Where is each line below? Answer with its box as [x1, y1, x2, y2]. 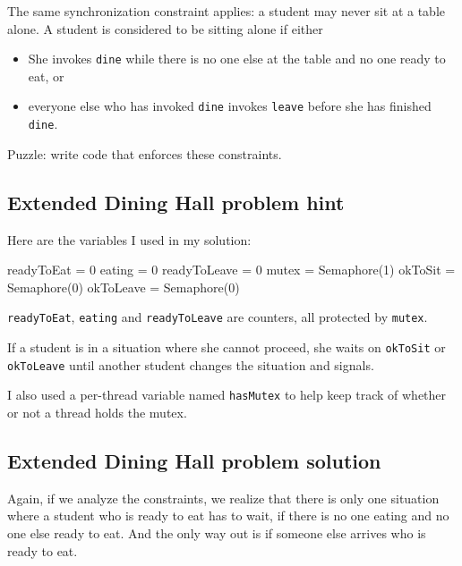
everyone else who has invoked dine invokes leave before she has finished [28, 97, 432, 115]
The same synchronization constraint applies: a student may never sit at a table [7, 2, 445, 20]
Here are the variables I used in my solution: [7, 230, 252, 249]
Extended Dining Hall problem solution [7, 446, 381, 474]
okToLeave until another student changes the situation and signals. [7, 355, 374, 374]
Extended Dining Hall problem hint [7, 188, 345, 215]
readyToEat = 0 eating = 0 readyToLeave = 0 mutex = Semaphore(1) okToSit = [7, 260, 456, 279]
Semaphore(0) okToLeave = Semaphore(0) [7, 277, 240, 296]
